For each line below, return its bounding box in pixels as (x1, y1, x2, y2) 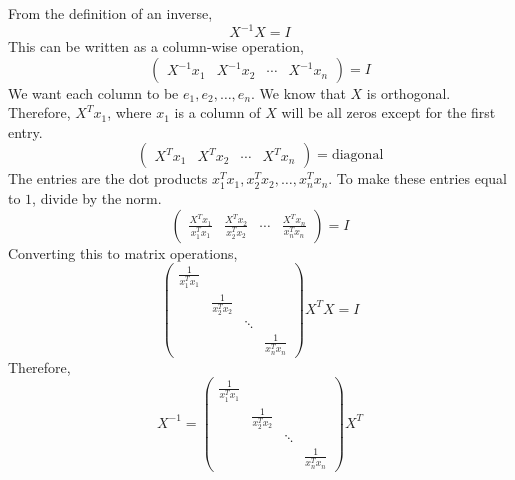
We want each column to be (8, 82, 179, 103)
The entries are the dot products (8, 168, 208, 189)
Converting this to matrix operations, (8, 242, 238, 263)
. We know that (251, 82, 346, 103)
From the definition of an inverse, (8, 3, 213, 23)
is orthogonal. (366, 82, 451, 103)
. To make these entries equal (328, 168, 507, 189)
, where (107, 102, 152, 123)
